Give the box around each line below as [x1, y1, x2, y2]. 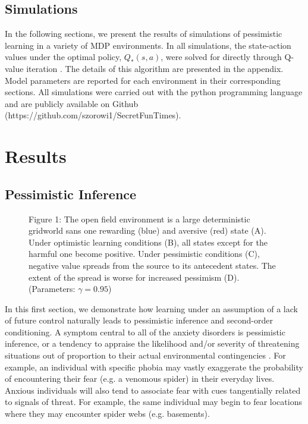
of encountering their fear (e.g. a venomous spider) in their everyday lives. [5, 372, 275, 385]
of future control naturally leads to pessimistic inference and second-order [5, 314, 273, 326]
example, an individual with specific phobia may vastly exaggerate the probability [5, 360, 303, 373]
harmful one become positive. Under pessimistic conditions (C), [29, 247, 260, 260]
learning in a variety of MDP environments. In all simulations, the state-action [5, 39, 291, 51]
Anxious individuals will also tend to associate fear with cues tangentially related [5, 384, 301, 396]
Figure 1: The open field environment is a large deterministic [29, 212, 250, 225]
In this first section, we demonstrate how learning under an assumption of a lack [5, 302, 298, 315]
